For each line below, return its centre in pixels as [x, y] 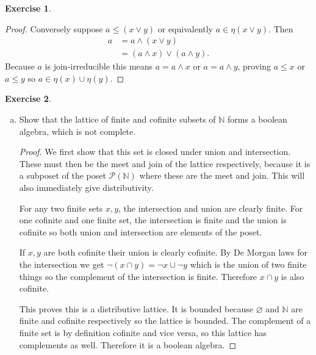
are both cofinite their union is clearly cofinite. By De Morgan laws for [176, 252]
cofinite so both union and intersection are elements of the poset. [141, 231]
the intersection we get [62, 264]
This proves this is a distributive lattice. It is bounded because [136, 308]
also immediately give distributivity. [86, 187]
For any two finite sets [61, 208]
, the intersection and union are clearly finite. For [211, 208]
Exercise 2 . [28, 99]
